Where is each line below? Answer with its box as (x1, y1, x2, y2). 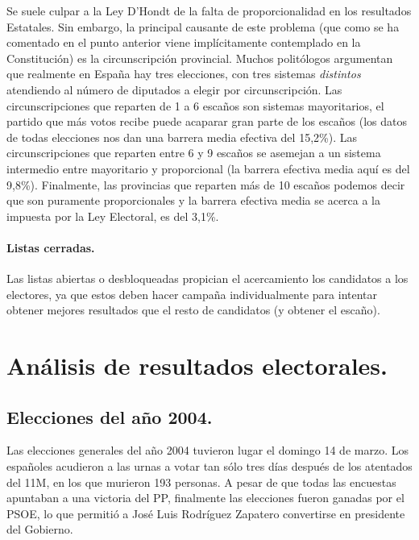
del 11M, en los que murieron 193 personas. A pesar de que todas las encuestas (6, 473, 396, 490)
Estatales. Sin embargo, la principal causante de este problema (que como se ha (6, 18, 400, 35)
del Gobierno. (6, 521, 73, 538)
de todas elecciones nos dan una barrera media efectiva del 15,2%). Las (6, 128, 357, 145)
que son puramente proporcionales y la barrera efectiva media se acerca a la (6, 192, 381, 209)
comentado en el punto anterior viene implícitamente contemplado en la (6, 34, 361, 51)
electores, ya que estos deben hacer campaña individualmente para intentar (6, 285, 378, 302)
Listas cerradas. (6, 239, 95, 255)
